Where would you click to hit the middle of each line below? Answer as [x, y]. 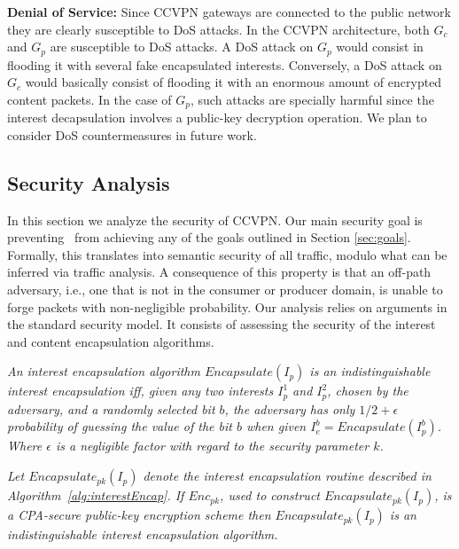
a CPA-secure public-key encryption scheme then [139, 515]
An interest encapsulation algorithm [104, 371]
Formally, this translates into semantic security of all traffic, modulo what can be [227, 254]
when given [276, 426]
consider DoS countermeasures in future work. [132, 134]
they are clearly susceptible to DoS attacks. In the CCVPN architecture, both [218, 29]
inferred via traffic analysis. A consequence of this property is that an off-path [219, 272]
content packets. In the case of [89, 99]
